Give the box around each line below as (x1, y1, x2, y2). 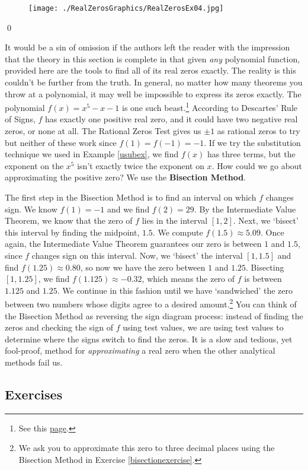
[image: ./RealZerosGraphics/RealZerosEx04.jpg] (28, 4, 224, 12)
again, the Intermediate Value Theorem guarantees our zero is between (5, 237, 262, 250)
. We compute (152, 226, 203, 238)
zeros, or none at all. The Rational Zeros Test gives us (5, 125, 201, 137)
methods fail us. (5, 356, 63, 368)
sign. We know (5, 202, 57, 215)
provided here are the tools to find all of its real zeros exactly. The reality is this (5, 64, 296, 77)
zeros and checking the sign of (5, 321, 113, 334)
